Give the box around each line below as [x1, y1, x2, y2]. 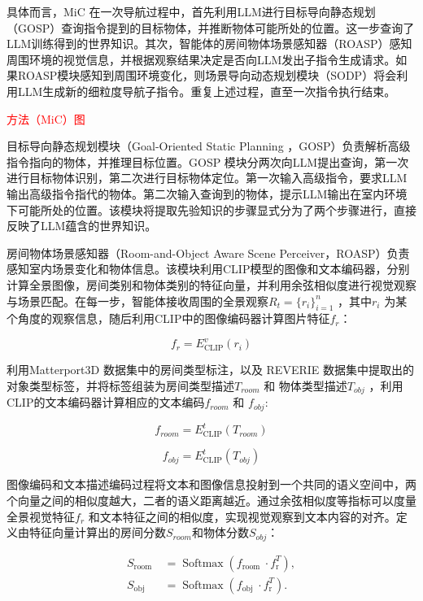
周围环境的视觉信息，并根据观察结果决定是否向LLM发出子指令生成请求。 [7, 50, 396, 68]
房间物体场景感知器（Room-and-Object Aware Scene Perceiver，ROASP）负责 [7, 244, 410, 261]
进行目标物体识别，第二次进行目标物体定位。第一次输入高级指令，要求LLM [7, 169, 408, 186]
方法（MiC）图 [7, 110, 85, 127]
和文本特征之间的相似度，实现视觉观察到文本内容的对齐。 [88, 507, 396, 525]
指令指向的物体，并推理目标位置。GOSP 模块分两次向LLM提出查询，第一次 [7, 153, 409, 170]
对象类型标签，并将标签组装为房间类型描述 [7, 377, 234, 394]
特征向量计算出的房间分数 [28, 524, 166, 541]
